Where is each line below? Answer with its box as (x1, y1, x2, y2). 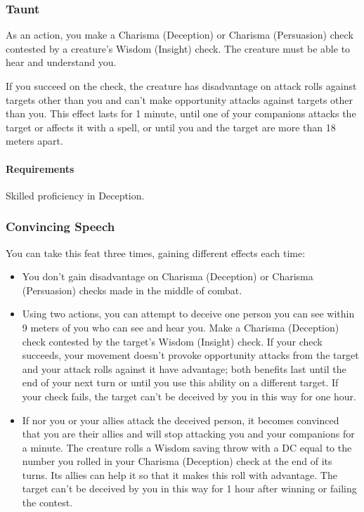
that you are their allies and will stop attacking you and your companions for (22, 426, 355, 441)
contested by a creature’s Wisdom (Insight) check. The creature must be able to (6, 41, 351, 55)
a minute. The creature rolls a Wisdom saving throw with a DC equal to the (22, 440, 352, 454)
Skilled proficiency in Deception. (6, 188, 145, 202)
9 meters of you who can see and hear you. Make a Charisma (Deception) (22, 320, 339, 334)
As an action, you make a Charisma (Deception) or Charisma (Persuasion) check (6, 27, 353, 42)
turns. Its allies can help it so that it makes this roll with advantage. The (22, 467, 337, 482)
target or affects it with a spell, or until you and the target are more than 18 (6, 119, 336, 134)
